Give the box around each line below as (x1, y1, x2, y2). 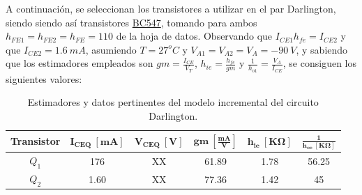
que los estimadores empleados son (6, 56, 153, 70)
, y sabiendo (296, 42, 348, 56)
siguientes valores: (6, 71, 82, 86)
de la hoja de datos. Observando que (116, 29, 273, 43)
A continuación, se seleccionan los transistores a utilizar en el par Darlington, (6, 1, 336, 15)
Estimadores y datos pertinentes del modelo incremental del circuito (27, 95, 319, 109)
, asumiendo (85, 42, 137, 56)
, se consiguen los (282, 56, 356, 70)
